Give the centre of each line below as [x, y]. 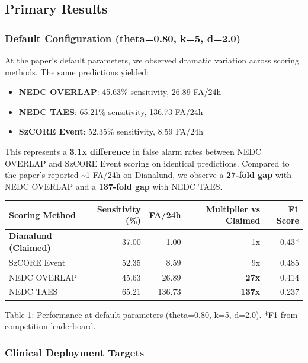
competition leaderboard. [50, 326]
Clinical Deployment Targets [75, 352]
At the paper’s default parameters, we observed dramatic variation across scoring [152, 60]
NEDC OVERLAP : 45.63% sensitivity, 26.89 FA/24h [120, 92]
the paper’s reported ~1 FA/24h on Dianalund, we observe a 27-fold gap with [148, 175]
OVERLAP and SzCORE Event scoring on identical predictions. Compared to [147, 163]
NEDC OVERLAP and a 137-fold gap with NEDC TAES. [114, 186]
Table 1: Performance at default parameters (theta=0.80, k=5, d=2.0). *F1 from [151, 314]
